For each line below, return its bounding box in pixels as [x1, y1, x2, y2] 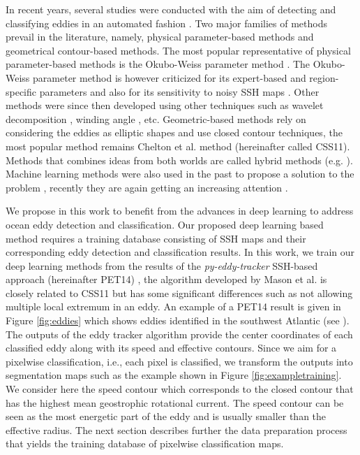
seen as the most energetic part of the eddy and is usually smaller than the [6, 409, 327, 424]
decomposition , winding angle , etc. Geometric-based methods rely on [6, 111, 306, 126]
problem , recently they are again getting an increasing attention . [6, 180, 288, 194]
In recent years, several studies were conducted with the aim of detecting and [6, 2, 336, 16]
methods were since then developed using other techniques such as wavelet [6, 98, 324, 113]
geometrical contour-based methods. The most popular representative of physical [6, 43, 351, 57]
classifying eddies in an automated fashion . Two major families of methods [6, 15, 327, 30]
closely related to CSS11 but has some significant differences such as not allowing [6, 285, 353, 300]
